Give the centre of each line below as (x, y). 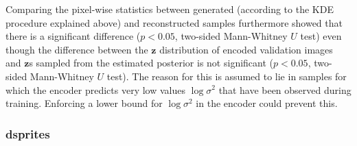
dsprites (28, 133)
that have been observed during (285, 89)
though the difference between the (77, 49)
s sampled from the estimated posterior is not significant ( (151, 63)
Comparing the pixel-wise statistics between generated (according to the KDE (170, 9)
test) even (321, 36)
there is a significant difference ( (73, 36)
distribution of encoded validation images (246, 49)
